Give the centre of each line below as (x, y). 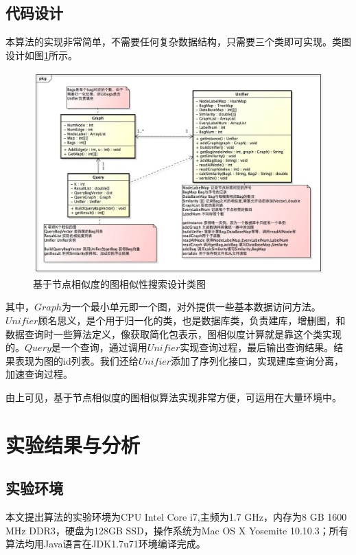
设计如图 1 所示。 (41, 55)
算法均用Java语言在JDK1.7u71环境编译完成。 (106, 544)
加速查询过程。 (39, 374)
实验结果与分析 (73, 444)
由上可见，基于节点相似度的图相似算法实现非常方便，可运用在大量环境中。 (174, 397)
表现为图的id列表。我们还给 (76, 360)
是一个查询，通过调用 (99, 347)
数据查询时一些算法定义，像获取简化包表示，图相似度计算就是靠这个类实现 (174, 333)
